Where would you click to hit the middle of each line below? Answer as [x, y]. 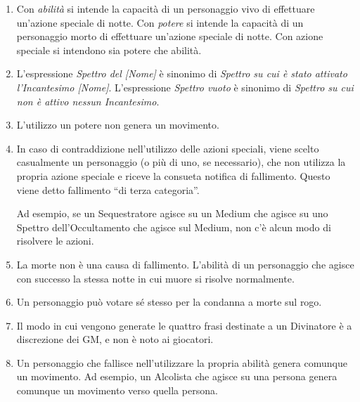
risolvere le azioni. [55, 241]
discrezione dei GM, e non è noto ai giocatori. [115, 339]
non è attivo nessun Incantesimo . [88, 101]
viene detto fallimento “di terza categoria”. [108, 189]
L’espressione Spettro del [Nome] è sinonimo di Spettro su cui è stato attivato [182, 73]
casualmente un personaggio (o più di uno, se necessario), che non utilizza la [181, 162]
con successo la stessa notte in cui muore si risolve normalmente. [155, 278]
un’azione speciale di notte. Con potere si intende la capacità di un [160, 22]
